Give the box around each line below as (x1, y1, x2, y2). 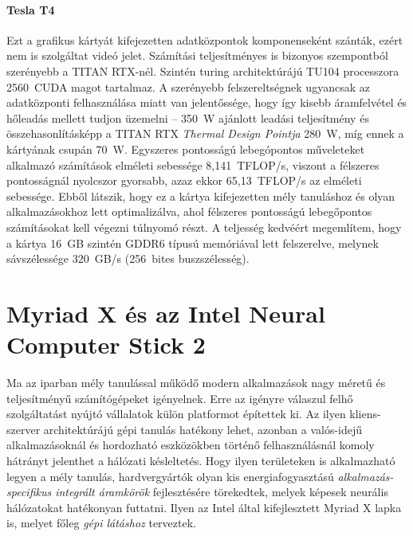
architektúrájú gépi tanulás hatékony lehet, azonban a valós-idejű (43, 421, 363, 437)
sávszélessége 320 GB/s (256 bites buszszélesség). (6, 250, 250, 267)
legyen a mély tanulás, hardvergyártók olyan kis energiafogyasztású (6, 468, 334, 484)
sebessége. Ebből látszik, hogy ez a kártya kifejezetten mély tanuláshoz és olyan (6, 187, 395, 204)
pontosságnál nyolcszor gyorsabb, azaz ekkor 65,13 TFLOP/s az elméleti (6, 172, 362, 189)
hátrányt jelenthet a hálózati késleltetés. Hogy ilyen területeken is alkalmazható (6, 452, 395, 468)
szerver (6, 421, 41, 437)
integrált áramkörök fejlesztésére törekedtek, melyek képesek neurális (55, 483, 388, 500)
